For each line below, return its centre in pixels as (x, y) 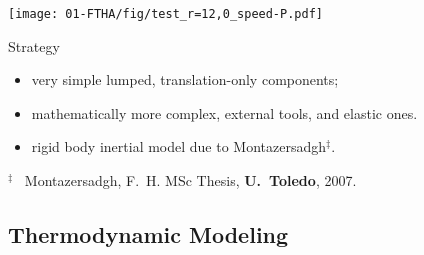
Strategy (34, 45)
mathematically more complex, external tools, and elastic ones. (224, 112)
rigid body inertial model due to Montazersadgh (179, 146)
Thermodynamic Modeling (148, 234)
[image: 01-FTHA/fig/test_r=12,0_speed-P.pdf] (165, 14)
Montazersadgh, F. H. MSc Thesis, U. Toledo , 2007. (190, 180)
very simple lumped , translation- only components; (185, 79)
